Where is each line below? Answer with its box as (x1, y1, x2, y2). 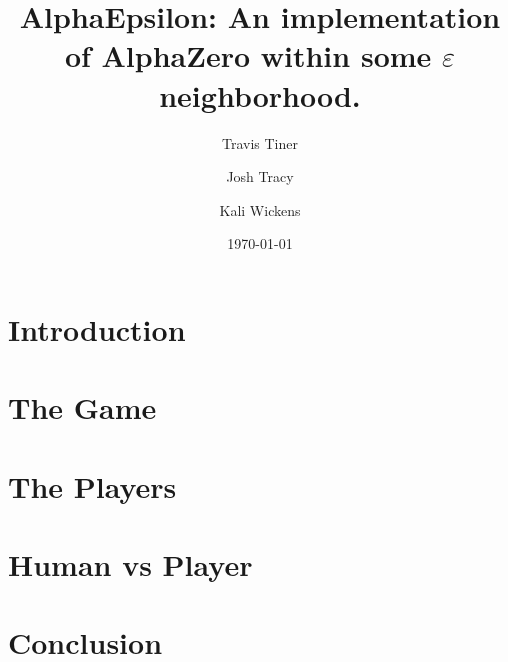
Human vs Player (8, 544, 253, 584)
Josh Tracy (226, 166, 294, 187)
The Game (8, 387, 157, 428)
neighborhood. (159, 74, 361, 115)
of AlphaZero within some (64, 35, 432, 76)
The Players (8, 465, 177, 506)
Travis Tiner (222, 132, 298, 153)
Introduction (8, 308, 186, 349)
